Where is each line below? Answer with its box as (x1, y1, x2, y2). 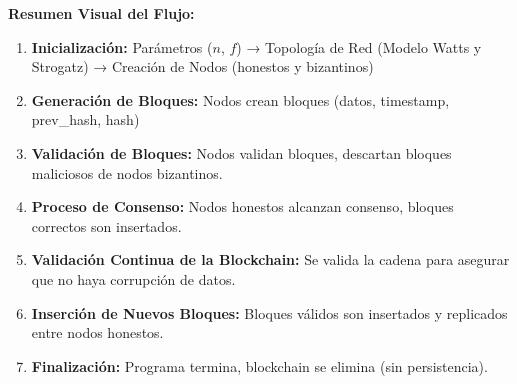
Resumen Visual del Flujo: (8, 3, 195, 23)
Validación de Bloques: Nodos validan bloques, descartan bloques (31, 142, 452, 163)
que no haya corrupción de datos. (31, 268, 236, 289)
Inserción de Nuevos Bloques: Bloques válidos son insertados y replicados (31, 302, 508, 323)
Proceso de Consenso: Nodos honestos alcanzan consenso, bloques (31, 196, 454, 217)
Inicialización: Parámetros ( (31, 36, 213, 57)
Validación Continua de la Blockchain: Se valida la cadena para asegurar (31, 249, 510, 270)
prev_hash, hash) (31, 109, 140, 130)
